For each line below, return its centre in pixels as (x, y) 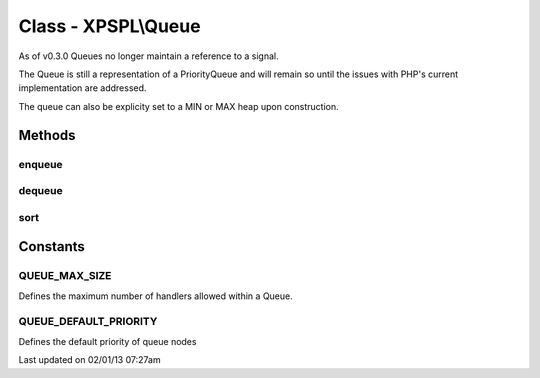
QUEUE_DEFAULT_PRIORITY (88, 322)
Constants (51, 246)
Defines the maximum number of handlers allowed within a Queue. (156, 296)
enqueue (41, 164)
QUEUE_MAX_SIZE (65, 276)
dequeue (41, 191)
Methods (47, 135)
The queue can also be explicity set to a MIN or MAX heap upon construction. (178, 106)
